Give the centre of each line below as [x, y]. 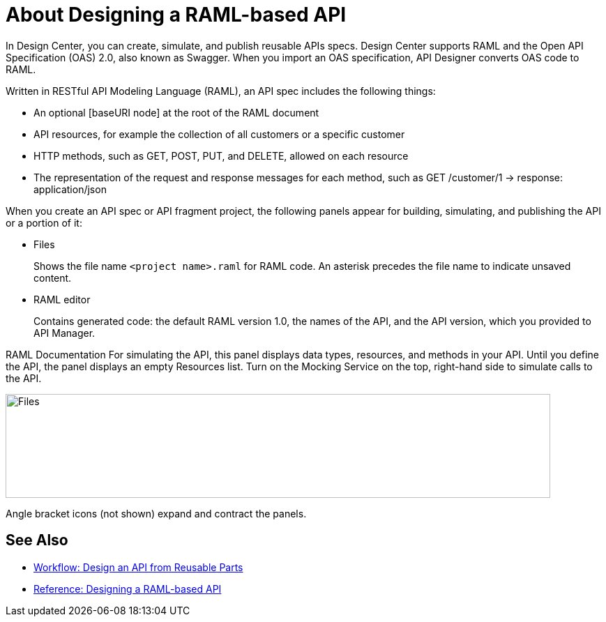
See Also [37, 540]
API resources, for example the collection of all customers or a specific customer [219, 134]
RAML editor [62, 299]
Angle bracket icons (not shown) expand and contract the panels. [156, 513]
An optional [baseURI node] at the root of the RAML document [176, 112]
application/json [70, 189]
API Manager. [65, 333]
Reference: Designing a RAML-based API [128, 589]
